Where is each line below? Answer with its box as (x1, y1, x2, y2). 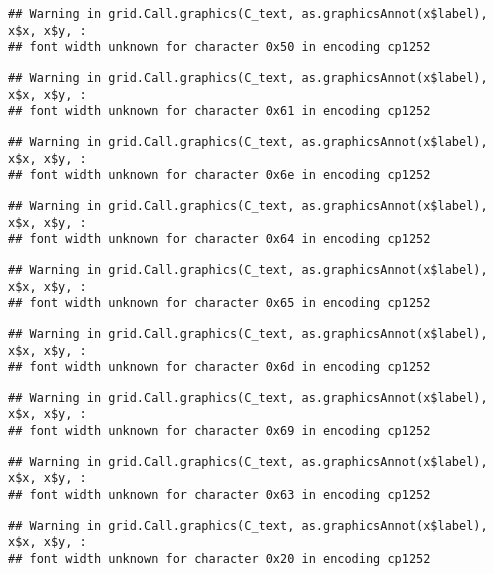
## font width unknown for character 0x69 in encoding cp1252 (8, 424, 431, 439)
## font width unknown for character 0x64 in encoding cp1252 (8, 232, 431, 247)
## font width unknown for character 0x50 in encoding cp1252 (8, 40, 431, 55)
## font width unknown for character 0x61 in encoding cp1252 (8, 104, 431, 119)
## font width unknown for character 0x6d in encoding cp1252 (8, 360, 431, 375)
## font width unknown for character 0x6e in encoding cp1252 (8, 168, 431, 183)
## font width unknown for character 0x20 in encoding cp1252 (8, 552, 431, 567)
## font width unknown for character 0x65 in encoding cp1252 (8, 296, 431, 311)
